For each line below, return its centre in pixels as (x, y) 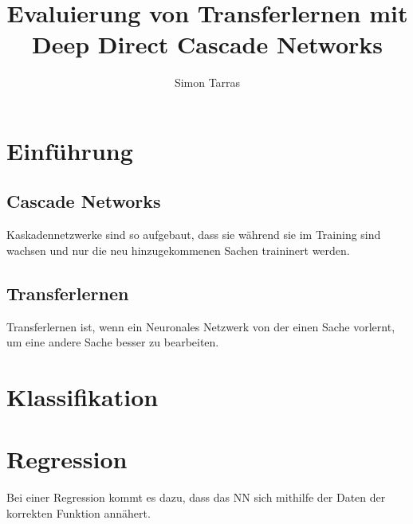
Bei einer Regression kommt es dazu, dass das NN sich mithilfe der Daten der (196, 497)
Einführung (70, 150)
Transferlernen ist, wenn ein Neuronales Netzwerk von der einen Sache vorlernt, (201, 326)
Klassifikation (83, 397)
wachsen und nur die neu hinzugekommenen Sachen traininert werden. (178, 250)
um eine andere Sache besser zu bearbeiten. (113, 342)
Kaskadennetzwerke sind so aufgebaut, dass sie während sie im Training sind (194, 235)
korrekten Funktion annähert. (79, 512)
